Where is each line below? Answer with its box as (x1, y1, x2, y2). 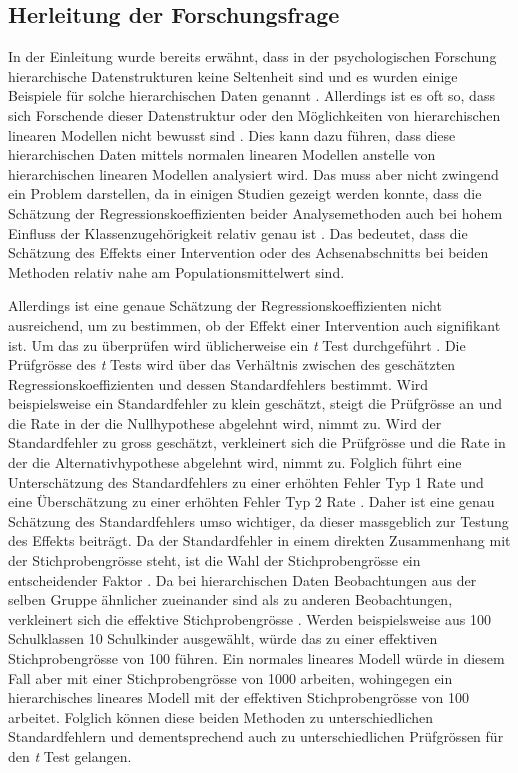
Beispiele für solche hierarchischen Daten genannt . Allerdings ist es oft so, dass (8, 85, 495, 106)
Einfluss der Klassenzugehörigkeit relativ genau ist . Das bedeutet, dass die (8, 222, 468, 243)
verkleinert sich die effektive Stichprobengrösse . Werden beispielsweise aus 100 (8, 608, 491, 629)
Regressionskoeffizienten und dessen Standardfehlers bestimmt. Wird (8, 373, 429, 394)
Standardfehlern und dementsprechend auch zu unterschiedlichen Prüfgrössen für (8, 726, 504, 747)
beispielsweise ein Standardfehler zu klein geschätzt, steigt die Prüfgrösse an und (8, 393, 503, 414)
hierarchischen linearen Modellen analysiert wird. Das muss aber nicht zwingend (8, 163, 499, 184)
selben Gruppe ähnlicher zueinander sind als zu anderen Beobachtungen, (8, 589, 453, 610)
